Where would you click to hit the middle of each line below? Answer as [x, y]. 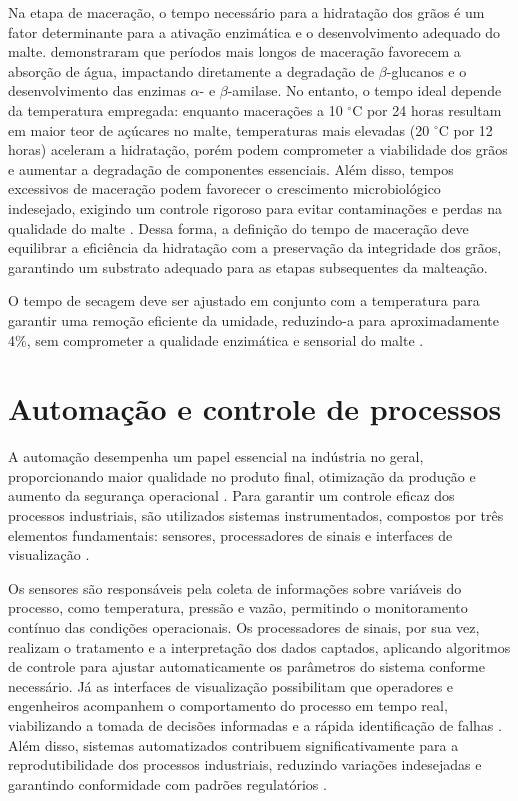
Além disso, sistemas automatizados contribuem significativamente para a [233, 744]
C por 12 [465, 129]
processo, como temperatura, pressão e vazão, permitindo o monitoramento [238, 607]
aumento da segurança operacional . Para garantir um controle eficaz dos [231, 495]
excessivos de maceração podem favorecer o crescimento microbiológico [224, 188]
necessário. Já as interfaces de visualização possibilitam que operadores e [231, 685]
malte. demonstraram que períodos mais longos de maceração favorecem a [234, 51]
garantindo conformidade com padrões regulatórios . [167, 783]
